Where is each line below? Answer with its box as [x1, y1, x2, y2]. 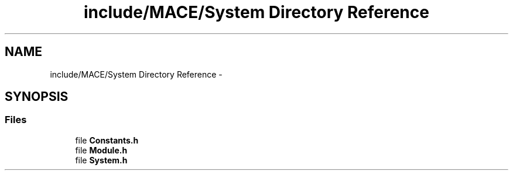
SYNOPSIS [5, 89, 69, 104]
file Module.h [75, 145, 128, 155]
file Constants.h [75, 135, 139, 145]
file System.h [75, 155, 128, 165]
